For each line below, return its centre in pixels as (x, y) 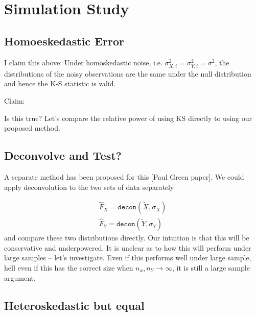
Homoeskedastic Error (64, 41)
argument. (20, 277)
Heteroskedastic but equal (74, 305)
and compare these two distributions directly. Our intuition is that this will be (127, 238)
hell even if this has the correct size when (69, 267)
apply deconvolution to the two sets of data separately (89, 187)
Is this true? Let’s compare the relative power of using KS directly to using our (128, 118)
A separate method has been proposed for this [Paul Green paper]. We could (124, 176)
